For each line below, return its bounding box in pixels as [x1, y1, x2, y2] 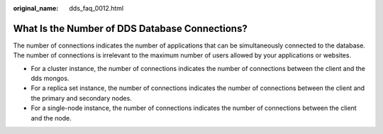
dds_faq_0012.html [69, 4, 124, 12]
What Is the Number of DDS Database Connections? [13, 22, 248, 35]
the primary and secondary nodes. [30, 94, 133, 102]
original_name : [13, 4, 59, 12]
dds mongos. [30, 74, 70, 83]
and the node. [30, 113, 72, 122]
